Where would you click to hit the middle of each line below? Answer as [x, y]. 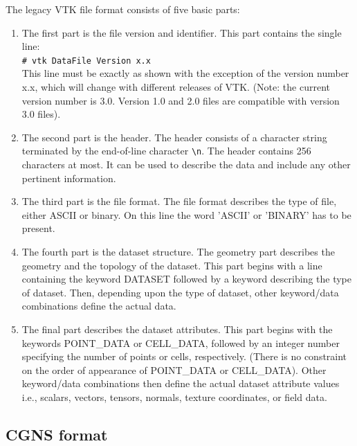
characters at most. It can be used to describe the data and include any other [186, 164]
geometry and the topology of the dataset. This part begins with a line [172, 265]
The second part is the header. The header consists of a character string [174, 137]
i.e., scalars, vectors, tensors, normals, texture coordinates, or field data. [174, 396]
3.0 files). [41, 114]
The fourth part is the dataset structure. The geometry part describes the [178, 252]
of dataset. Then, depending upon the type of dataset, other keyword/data [180, 292]
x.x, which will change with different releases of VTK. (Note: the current [176, 87]
